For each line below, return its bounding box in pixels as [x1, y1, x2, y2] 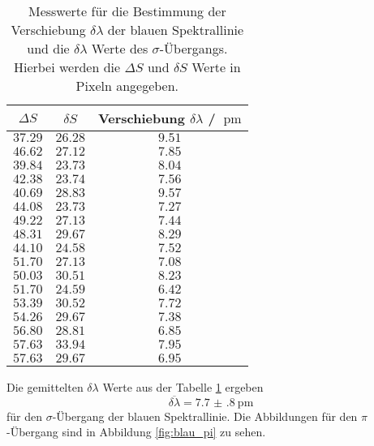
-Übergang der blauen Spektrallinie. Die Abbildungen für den [52, 407, 358, 424]
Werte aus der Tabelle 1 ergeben [102, 379, 264, 395]
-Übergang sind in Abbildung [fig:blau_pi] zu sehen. [6, 423, 266, 440]
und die [27, 39, 70, 58]
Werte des [91, 39, 148, 58]
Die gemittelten [6, 379, 84, 395]
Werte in [191, 58, 241, 76]
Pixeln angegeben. [75, 76, 179, 95]
